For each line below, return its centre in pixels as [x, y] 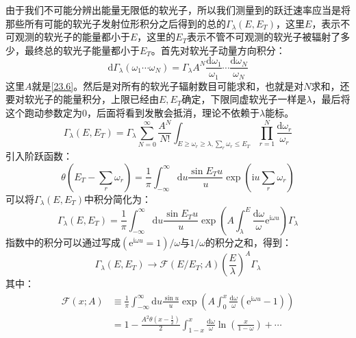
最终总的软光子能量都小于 [82, 50]
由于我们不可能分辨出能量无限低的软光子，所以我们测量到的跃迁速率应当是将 [178, 10]
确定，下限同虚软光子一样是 [244, 99]
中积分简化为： [118, 198]
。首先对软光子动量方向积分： [218, 50]
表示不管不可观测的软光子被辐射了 [264, 37]
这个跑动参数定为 [44, 113]
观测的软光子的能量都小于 [72, 37]
